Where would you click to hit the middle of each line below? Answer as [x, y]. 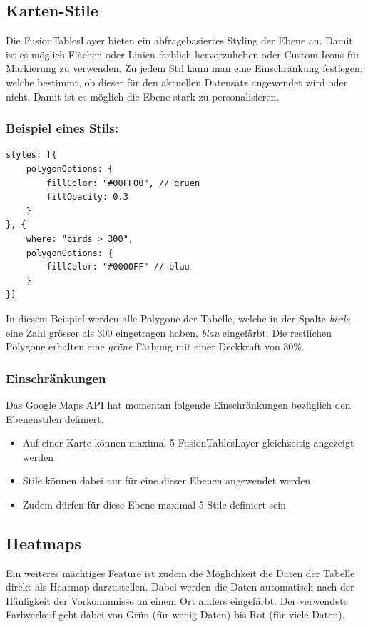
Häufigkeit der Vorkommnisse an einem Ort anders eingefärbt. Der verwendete [177, 600]
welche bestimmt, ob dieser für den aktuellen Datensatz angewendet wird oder [177, 82]
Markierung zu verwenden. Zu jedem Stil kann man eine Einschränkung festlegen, [184, 68]
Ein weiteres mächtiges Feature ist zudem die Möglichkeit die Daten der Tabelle [180, 572]
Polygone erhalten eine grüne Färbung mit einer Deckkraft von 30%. [155, 346]
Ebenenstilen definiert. [55, 418]
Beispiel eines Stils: [62, 128]
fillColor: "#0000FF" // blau [118, 267]
